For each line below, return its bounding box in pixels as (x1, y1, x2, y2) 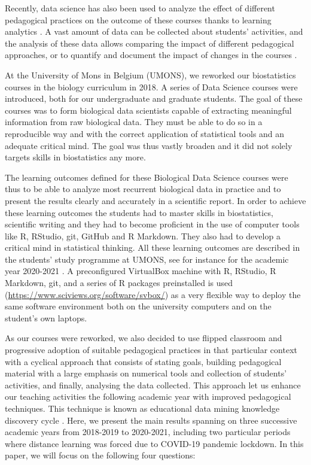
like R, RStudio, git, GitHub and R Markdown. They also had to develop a (5, 229, 280, 242)
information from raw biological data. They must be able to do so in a (5, 116, 263, 128)
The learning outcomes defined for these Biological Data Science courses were (5, 171, 288, 183)
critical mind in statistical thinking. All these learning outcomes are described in (5, 241, 300, 254)
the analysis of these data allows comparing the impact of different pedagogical (5, 37, 294, 49)
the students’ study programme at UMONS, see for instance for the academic (5, 253, 289, 265)
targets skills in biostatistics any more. (5, 151, 146, 163)
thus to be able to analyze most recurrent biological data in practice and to (5, 183, 281, 195)
